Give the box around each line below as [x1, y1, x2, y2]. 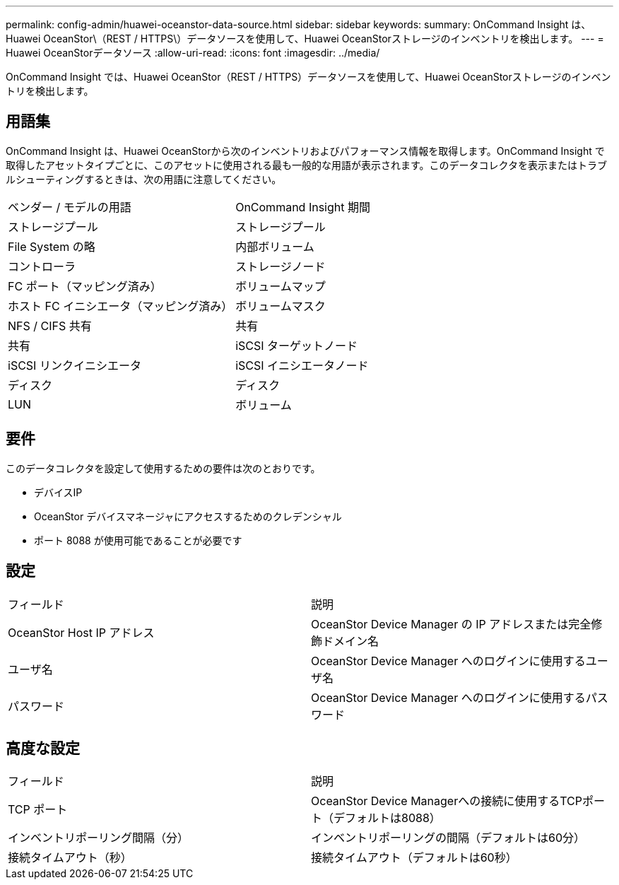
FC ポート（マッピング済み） [8, 279, 162, 293]
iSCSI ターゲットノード [235, 338, 358, 353]
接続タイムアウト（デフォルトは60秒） [311, 850, 517, 865]
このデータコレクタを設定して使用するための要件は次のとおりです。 [6, 462, 321, 474]
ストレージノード [235, 259, 326, 274]
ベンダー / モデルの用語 [8, 199, 131, 214]
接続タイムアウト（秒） [8, 850, 132, 865]
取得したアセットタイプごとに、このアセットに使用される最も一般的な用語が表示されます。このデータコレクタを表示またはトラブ [6, 158, 608, 171]
